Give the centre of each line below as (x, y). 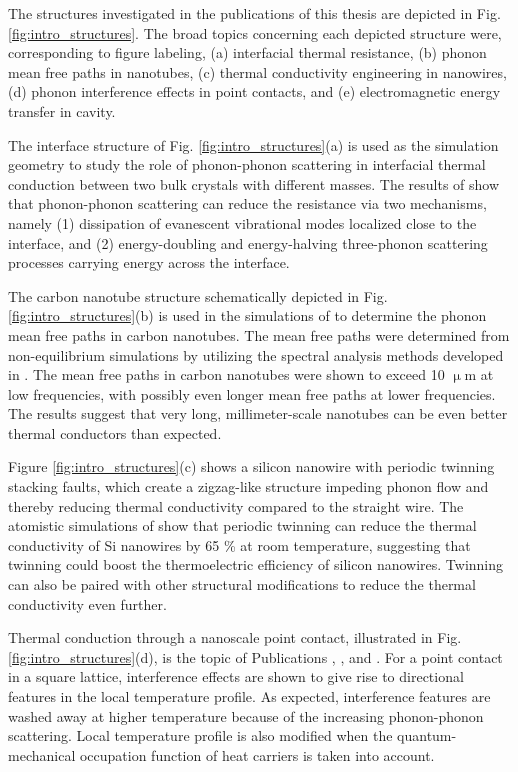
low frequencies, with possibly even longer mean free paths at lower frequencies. (252, 393)
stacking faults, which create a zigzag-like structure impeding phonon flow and (248, 486)
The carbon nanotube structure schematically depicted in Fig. (198, 295)
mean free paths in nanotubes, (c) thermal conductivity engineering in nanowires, (257, 71)
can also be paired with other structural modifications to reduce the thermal (242, 584)
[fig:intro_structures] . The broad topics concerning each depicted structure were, (255, 32)
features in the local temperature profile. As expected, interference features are (249, 696)
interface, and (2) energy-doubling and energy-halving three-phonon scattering (248, 242)
